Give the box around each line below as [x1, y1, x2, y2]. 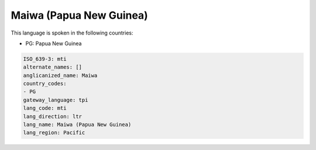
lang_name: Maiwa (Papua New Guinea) [23, 121, 132, 128]
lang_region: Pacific [23, 129, 85, 136]
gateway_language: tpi [23, 97, 88, 103]
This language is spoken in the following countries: [11, 29, 133, 36]
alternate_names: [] [23, 64, 82, 70]
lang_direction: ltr [23, 113, 82, 120]
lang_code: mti [23, 105, 67, 111]
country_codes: [23, 80, 67, 87]
